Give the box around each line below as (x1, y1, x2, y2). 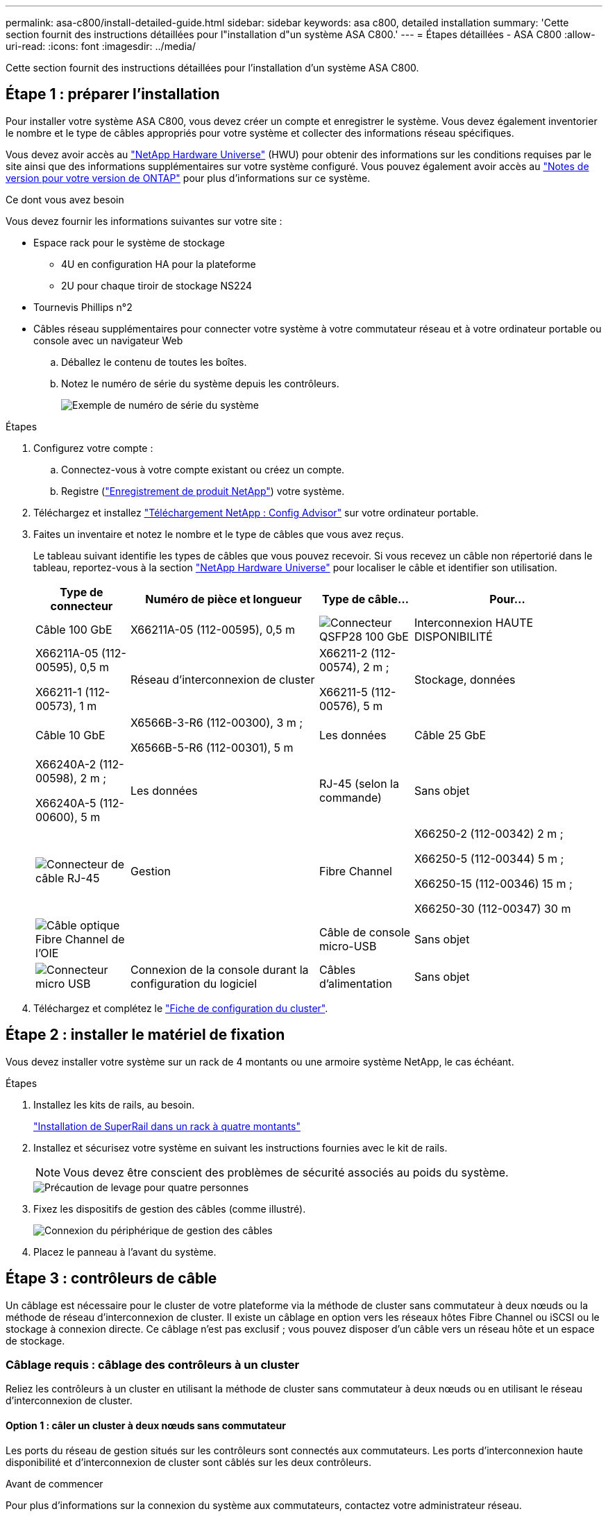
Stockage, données (414, 672, 516, 687)
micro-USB (319, 938, 377, 953)
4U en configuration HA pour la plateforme (61, 258, 256, 270)
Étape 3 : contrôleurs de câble (6, 1270, 217, 1288)
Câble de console (319, 925, 411, 939)
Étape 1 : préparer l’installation (6, 85, 220, 103)
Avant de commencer (6, 1477, 103, 1490)
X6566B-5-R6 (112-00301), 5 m (130, 740, 294, 755)
